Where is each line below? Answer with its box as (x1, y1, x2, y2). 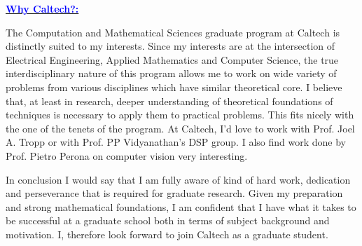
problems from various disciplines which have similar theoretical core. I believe (6, 79, 342, 94)
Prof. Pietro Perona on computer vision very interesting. (6, 148, 248, 163)
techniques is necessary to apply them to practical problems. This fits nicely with (6, 107, 354, 122)
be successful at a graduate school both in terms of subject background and (6, 213, 330, 228)
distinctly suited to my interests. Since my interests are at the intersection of (6, 39, 335, 53)
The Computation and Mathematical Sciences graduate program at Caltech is (6, 25, 340, 39)
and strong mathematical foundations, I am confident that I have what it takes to (6, 199, 356, 214)
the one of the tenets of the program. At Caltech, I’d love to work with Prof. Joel (6, 121, 355, 135)
